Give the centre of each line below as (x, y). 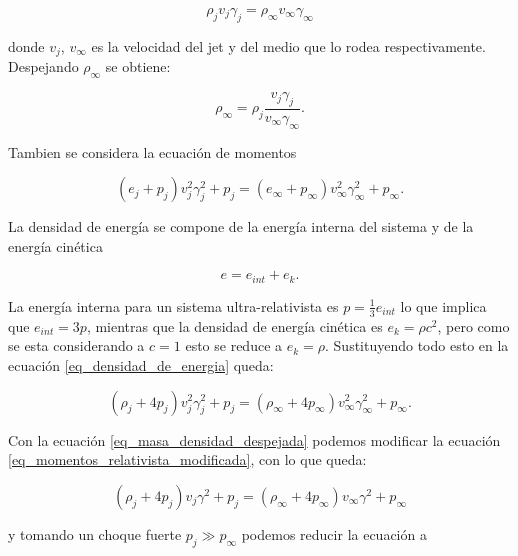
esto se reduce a (234, 345)
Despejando (43, 66)
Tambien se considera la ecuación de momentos (152, 151)
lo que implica (443, 305)
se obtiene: (138, 66)
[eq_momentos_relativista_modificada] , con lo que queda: (187, 459)
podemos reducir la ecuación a (334, 533)
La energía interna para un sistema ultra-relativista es (173, 305)
